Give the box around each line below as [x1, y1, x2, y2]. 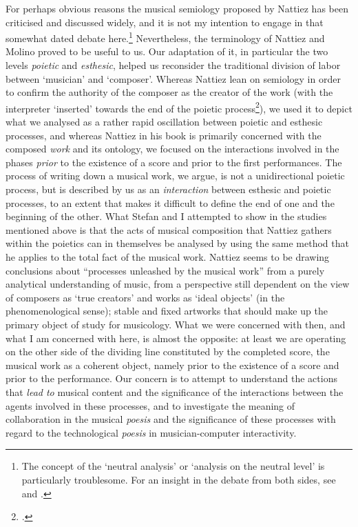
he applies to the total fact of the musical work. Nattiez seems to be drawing [6, 250, 330, 263]
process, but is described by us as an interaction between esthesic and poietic [6, 182, 331, 197]
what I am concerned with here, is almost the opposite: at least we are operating [6, 330, 346, 345]
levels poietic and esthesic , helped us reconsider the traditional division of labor [6, 58, 341, 72]
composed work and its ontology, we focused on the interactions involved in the [6, 141, 339, 156]
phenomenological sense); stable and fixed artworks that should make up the [6, 304, 328, 318]
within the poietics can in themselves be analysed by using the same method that [6, 236, 349, 250]
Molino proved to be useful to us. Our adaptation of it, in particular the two [6, 44, 328, 59]
